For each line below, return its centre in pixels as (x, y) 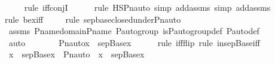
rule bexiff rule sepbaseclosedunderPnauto (93, 19)
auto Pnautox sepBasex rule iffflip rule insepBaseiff (134, 42)
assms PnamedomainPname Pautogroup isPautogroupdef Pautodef (134, 31)
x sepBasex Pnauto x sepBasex (77, 54)
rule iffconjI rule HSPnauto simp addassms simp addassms (147, 7)
